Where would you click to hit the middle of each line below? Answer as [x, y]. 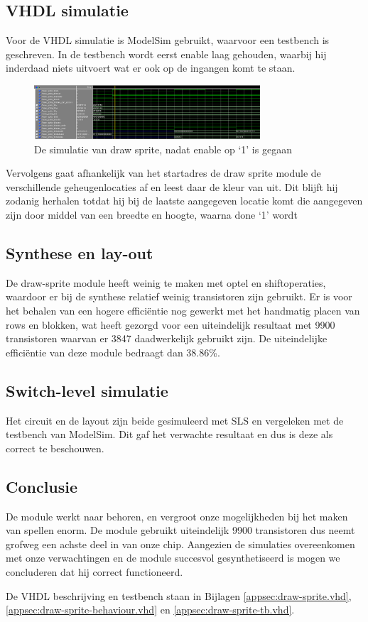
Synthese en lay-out [80, 253]
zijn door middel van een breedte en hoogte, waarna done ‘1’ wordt [152, 215]
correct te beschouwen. [55, 448]
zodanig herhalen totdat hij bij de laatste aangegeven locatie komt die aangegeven [184, 201]
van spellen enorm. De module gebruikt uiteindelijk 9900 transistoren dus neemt [180, 530]
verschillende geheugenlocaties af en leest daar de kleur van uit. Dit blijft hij [172, 186]
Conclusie [42, 486]
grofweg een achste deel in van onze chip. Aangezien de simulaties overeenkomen [180, 544]
